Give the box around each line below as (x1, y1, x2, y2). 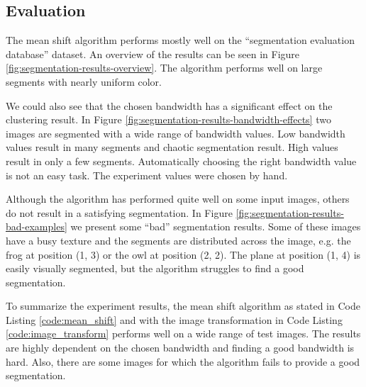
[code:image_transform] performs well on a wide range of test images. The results (6, 326, 361, 341)
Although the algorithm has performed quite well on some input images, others (6, 191, 350, 206)
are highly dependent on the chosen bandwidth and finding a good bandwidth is (6, 340, 355, 355)
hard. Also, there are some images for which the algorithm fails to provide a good (6, 354, 360, 369)
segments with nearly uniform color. (6, 74, 162, 89)
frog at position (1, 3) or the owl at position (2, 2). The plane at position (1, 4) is (6, 247, 361, 262)
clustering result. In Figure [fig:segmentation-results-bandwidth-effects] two (6, 112, 331, 127)
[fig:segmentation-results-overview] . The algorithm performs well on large (6, 60, 323, 75)
